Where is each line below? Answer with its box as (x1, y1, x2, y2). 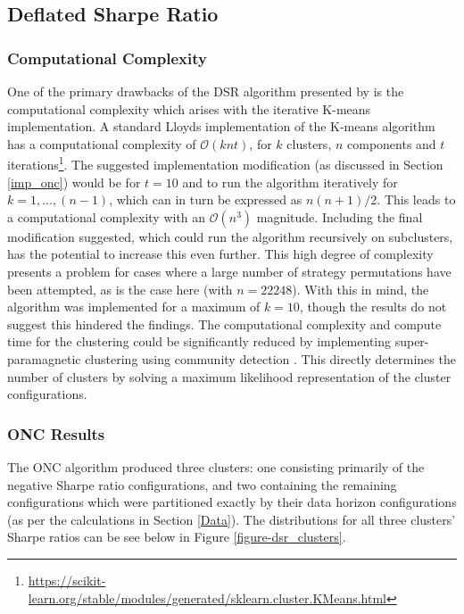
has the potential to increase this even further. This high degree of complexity (7, 245, 434, 263)
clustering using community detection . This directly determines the (85, 349, 456, 368)
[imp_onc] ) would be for (7, 172, 141, 191)
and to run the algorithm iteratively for (182, 172, 398, 191)
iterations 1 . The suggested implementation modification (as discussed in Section (7, 153, 443, 174)
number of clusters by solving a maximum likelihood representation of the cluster (7, 367, 452, 386)
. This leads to (377, 190, 456, 209)
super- (394, 332, 429, 351)
